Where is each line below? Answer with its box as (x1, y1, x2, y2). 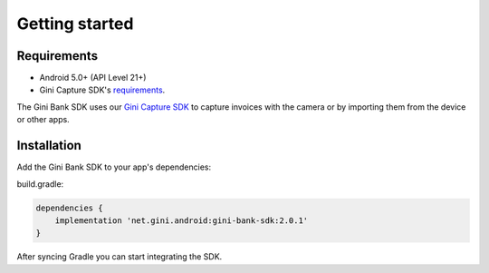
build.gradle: (16, 178, 64, 190)
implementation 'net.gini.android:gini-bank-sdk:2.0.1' (54, 215, 309, 226)
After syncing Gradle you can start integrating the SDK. (16, 251, 223, 262)
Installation (16, 138, 81, 153)
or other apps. (16, 114, 70, 125)
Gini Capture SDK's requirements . (39, 84, 166, 95)
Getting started (16, 14, 134, 34)
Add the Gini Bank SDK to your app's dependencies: (16, 161, 212, 172)
